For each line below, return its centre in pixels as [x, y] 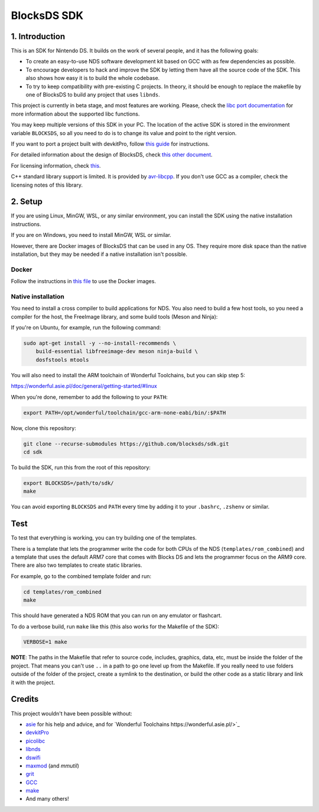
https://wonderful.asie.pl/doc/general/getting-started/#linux [84, 386]
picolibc [35, 741]
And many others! [47, 799]
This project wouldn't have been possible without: [71, 713]
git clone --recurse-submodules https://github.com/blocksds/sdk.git [126, 444]
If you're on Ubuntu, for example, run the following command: [86, 328]
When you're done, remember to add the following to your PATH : [89, 397]
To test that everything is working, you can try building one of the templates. [104, 538]
